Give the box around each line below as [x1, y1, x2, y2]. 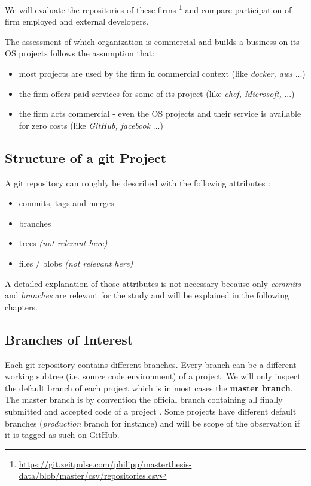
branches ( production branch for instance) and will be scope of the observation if [5, 416, 300, 429]
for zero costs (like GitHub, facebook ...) [19, 119, 163, 131]
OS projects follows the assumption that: [5, 47, 155, 59]
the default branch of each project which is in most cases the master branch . [5, 381, 293, 394]
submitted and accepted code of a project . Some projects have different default [5, 405, 297, 417]
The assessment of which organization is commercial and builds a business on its [5, 35, 300, 47]
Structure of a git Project [5, 148, 167, 167]
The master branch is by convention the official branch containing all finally [5, 393, 283, 406]
